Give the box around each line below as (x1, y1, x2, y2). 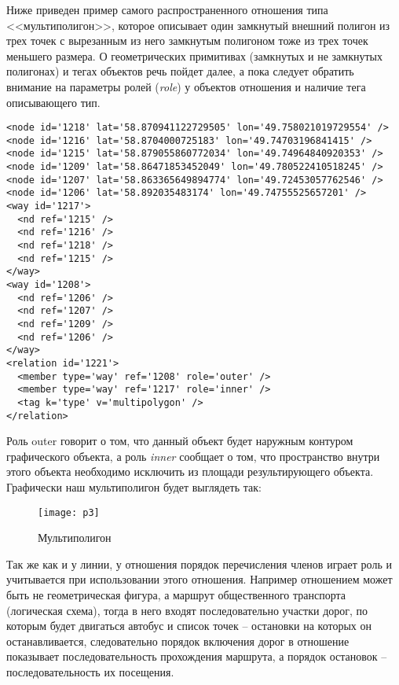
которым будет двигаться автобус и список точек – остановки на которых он (6, 617, 372, 634)
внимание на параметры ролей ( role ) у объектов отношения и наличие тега (6, 78, 366, 94)
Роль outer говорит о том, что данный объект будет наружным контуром (6, 433, 353, 449)
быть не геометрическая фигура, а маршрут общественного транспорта (6, 587, 346, 603)
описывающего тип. (6, 94, 101, 110)
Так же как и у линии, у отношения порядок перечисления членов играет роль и (6, 555, 392, 572)
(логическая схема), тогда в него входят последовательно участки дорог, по (6, 602, 368, 618)
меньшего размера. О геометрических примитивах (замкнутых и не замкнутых (6, 47, 383, 64)
